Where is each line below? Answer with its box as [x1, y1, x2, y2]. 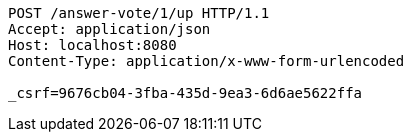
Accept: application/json [8, 21, 211, 37]
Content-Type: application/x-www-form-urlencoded [8, 53, 405, 69]
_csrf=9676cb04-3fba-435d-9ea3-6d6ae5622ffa [8, 85, 363, 101]
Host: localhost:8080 [8, 37, 177, 53]
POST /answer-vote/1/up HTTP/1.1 [8, 5, 270, 21]
